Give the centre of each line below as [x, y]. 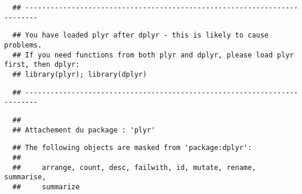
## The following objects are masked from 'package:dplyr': [132, 148]
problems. [23, 45]
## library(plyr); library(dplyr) [80, 74]
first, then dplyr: [42, 65]
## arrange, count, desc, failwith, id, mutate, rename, [134, 167]
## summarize [46, 187]
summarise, [25, 177]
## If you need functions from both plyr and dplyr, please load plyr [153, 55]
